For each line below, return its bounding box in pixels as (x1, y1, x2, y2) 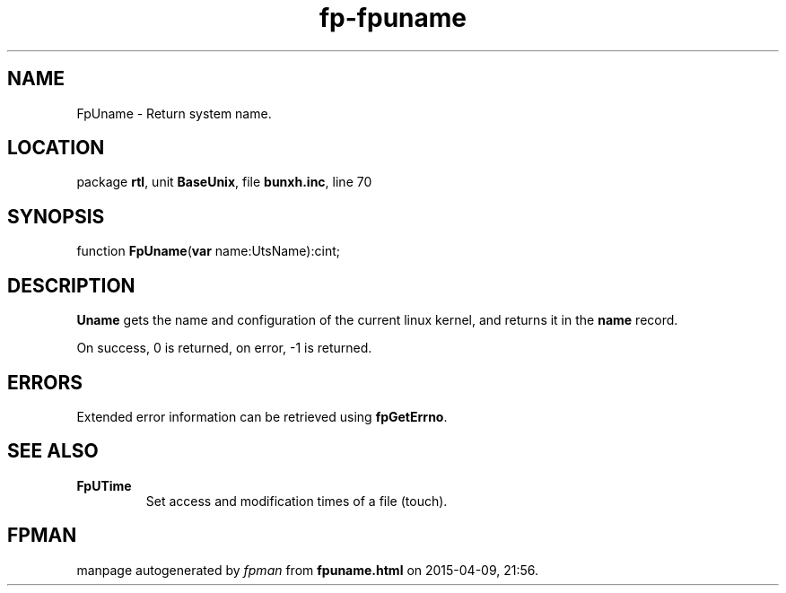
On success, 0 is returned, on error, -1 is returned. (76, 340, 372, 356)
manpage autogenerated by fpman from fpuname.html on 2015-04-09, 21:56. (76, 562, 539, 578)
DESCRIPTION (7, 274, 135, 297)
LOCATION (7, 136, 105, 160)
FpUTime (76, 477, 132, 493)
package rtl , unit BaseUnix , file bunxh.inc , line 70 (76, 174, 372, 190)
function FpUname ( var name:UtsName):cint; (76, 243, 340, 259)
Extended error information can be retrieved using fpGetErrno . (76, 408, 448, 424)
